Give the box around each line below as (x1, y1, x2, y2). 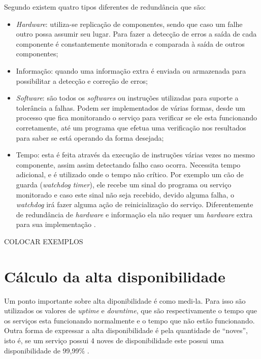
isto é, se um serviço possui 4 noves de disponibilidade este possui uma (4, 335, 224, 345)
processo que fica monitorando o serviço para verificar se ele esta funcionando (16, 112, 257, 123)
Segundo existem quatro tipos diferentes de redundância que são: (4, 2, 206, 12)
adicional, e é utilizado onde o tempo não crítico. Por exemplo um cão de (16, 169, 244, 180)
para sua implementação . (16, 219, 96, 230)
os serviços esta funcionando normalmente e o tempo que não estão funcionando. (4, 315, 255, 325)
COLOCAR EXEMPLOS (4, 236, 83, 246)
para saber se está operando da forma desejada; (16, 132, 164, 143)
